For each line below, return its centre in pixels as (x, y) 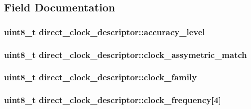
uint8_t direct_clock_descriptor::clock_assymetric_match (125, 54)
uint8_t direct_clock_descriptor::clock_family (101, 77)
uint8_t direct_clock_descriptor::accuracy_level (105, 31)
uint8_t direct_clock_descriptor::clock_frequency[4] (113, 100)
